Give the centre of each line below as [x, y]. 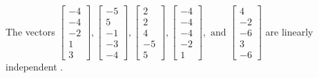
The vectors [30, 31]
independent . [35, 67]
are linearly [289, 31]
